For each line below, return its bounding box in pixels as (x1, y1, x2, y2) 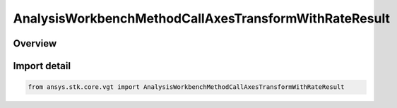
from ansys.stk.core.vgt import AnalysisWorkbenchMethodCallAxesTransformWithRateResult (28, 83, 345, 91)
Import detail (13, 60, 71, 72)
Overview (13, 37, 57, 49)
